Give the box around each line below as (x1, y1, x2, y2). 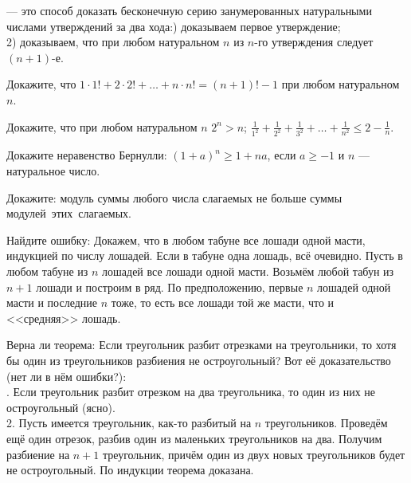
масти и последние (6, 294, 98, 311)
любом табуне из (6, 263, 88, 279)
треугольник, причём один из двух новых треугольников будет (103, 446, 405, 462)
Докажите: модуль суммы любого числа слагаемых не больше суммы (6, 189, 342, 206)
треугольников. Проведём (264, 414, 388, 431)
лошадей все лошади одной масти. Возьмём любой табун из (102, 263, 394, 279)
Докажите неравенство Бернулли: (6, 147, 167, 163)
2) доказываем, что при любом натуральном (6, 33, 220, 50)
